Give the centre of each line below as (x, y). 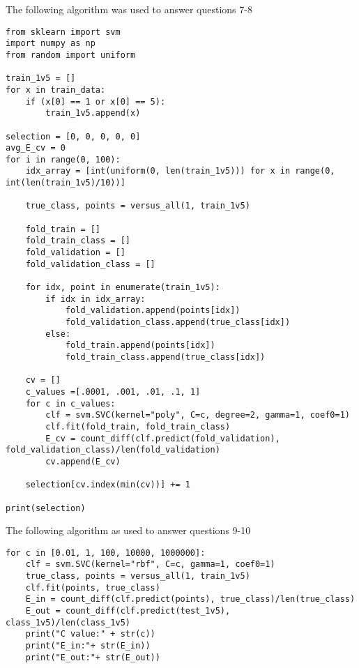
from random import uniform (71, 55)
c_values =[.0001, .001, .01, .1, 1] (113, 392)
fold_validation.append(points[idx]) (153, 311)
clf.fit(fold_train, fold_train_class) (138, 426)
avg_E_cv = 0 (36, 148)
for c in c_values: (70, 403)
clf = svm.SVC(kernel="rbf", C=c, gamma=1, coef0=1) (150, 564)
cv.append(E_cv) (83, 461)
